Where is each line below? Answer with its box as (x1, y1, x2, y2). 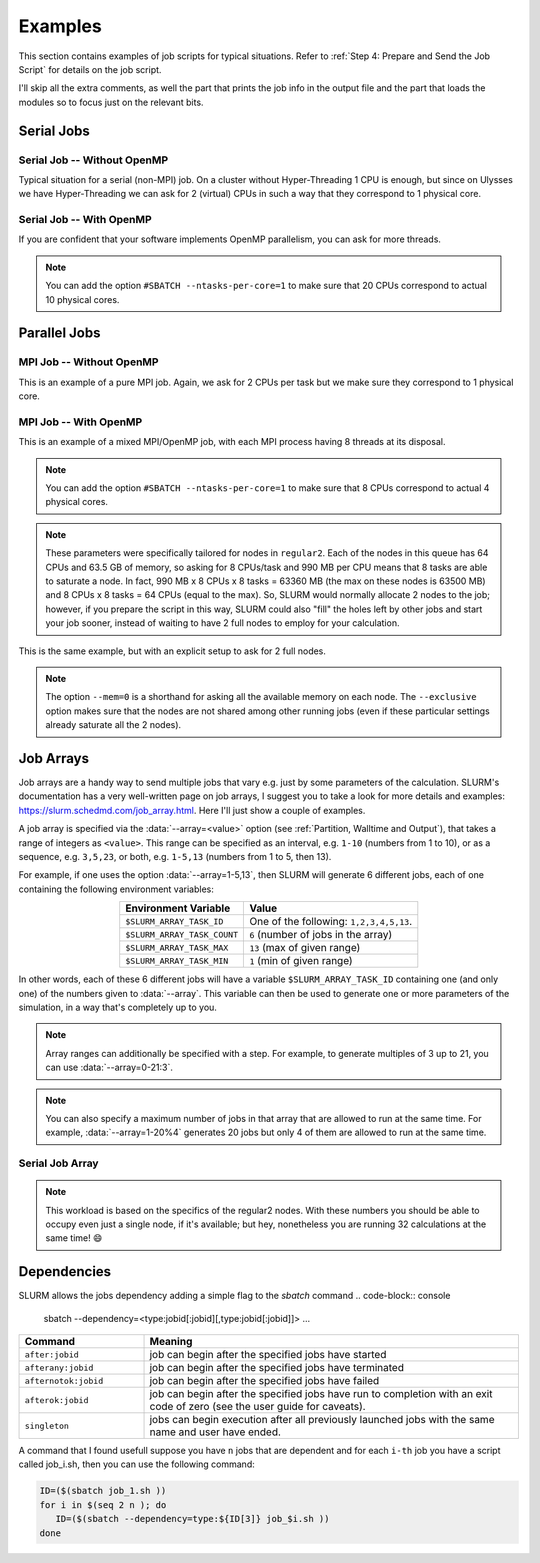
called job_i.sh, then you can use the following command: (18, 1458, 255, 1470)
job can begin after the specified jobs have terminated (149, 1361, 405, 1375)
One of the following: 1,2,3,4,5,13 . (249, 915, 413, 929)
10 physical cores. (45, 293, 120, 305)
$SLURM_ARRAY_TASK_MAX (125, 942, 229, 953)
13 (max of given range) (249, 941, 361, 955)
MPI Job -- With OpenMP (18, 415, 143, 429)
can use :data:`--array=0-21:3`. (45, 1061, 174, 1074)
